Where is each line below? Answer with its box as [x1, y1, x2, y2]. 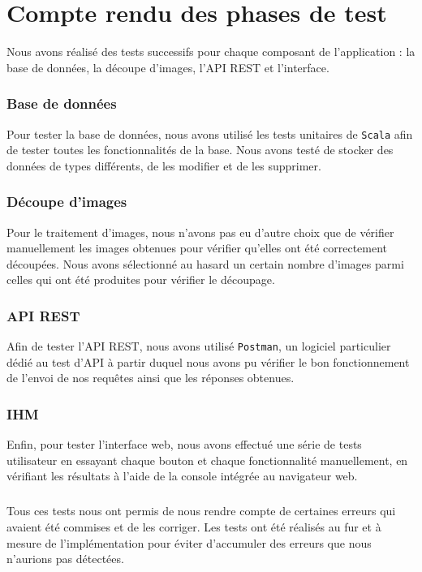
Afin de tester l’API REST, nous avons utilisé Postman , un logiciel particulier [6, 338, 391, 355]
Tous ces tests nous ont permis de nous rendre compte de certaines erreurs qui [6, 502, 396, 519]
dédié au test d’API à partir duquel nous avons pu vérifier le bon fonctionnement [6, 353, 410, 370]
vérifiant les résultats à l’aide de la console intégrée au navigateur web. [6, 467, 358, 484]
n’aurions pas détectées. [6, 550, 124, 567]
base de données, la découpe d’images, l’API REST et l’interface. [6, 58, 329, 75]
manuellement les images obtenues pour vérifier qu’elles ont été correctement [6, 239, 388, 256]
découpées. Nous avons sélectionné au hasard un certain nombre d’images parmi [6, 255, 404, 272]
